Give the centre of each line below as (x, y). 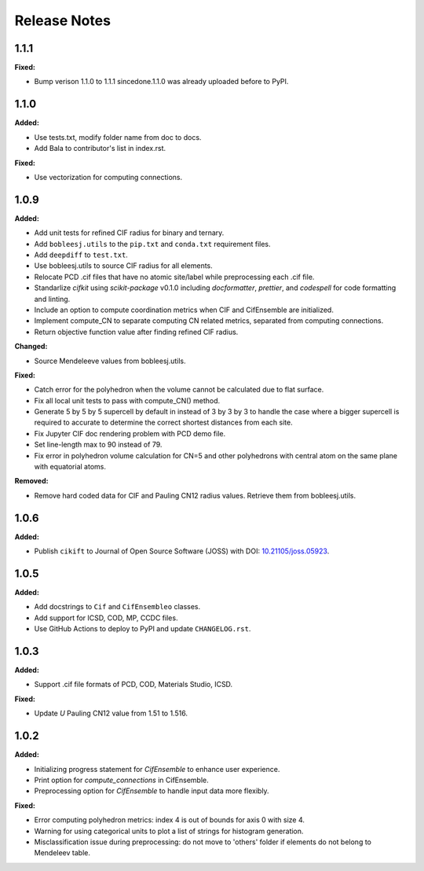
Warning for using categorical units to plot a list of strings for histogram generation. (169, 831)
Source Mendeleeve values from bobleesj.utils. (110, 361)
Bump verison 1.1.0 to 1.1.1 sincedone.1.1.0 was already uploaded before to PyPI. (161, 82)
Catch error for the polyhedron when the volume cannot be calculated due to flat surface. (179, 390)
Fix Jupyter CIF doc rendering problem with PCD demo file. (130, 433)
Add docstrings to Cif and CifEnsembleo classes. (117, 607)
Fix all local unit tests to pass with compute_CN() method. (127, 400)
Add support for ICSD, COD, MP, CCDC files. (106, 618)
